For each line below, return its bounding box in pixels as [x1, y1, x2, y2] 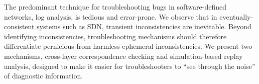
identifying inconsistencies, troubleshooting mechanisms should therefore [4, 31, 227, 41]
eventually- [219, 11, 253, 22]
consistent [4, 21, 35, 32]
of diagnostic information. [4, 70, 83, 81]
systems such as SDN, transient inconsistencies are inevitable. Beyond [37, 21, 251, 32]
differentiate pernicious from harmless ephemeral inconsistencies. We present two [4, 41, 252, 51]
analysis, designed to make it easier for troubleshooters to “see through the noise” [4, 60, 255, 71]
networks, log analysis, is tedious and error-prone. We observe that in [4, 11, 217, 22]
